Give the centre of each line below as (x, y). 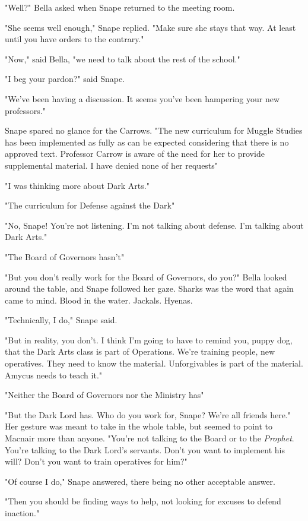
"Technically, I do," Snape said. (61, 320)
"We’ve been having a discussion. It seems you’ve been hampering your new (142, 98)
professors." (25, 110)
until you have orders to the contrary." (74, 39)
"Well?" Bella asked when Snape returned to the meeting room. (120, 7)
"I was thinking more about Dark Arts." (77, 185)
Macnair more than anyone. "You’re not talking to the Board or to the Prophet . (150, 438)
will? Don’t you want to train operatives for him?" (96, 461)
